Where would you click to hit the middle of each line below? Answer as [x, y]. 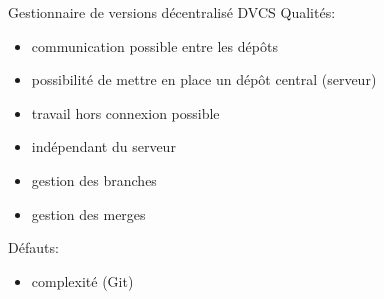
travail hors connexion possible [125, 112]
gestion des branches [94, 179]
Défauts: [33, 247]
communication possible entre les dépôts [154, 45]
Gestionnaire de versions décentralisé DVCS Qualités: [172, 12]
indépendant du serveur [103, 146]
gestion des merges [88, 213]
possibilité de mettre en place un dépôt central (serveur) [204, 79]
